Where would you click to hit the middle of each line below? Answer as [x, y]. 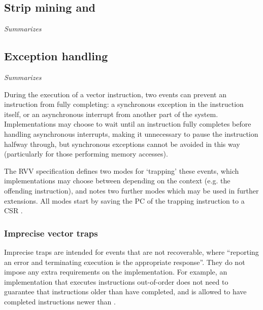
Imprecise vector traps [51, 233]
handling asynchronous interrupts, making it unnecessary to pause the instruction [131, 133]
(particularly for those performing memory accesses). [86, 154]
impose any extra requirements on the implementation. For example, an [116, 272]
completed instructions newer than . [60, 301]
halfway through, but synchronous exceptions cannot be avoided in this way [122, 144]
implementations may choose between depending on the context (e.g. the [117, 181]
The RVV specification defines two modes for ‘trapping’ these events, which [122, 170]
